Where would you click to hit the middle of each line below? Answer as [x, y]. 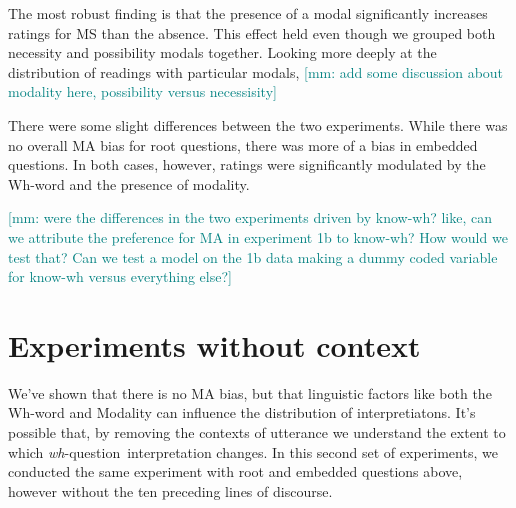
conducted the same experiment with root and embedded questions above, [235, 471]
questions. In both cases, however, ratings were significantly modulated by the [247, 164]
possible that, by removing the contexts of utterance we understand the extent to [257, 432]
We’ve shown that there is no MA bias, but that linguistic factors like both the [250, 392]
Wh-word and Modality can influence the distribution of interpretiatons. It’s [242, 412]
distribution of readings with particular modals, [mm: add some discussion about [256, 71]
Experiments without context [214, 344]
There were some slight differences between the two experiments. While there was [258, 124]
